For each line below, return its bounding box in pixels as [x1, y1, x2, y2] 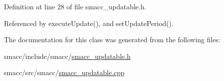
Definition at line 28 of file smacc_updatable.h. [4, 1, 146, 11]
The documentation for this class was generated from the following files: [4, 34, 221, 45]
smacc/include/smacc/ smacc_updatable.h [4, 51, 131, 61]
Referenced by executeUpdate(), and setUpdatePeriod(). [4, 18, 174, 28]
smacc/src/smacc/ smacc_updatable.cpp [4, 67, 125, 78]
